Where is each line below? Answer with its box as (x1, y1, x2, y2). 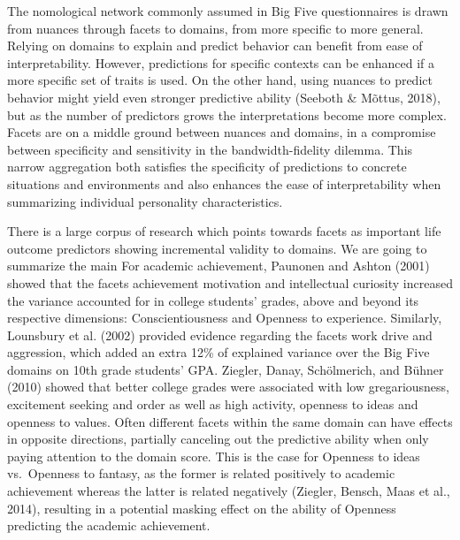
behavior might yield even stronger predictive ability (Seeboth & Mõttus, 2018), (7, 87, 441, 106)
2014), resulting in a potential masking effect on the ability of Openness (7, 498, 396, 517)
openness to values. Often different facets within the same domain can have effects (7, 412, 453, 430)
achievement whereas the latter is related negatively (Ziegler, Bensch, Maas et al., (7, 482, 450, 500)
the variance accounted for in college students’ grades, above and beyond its (7, 291, 419, 309)
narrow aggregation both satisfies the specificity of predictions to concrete (7, 157, 407, 176)
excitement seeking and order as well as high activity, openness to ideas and (7, 395, 418, 414)
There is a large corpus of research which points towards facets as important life (7, 222, 441, 240)
